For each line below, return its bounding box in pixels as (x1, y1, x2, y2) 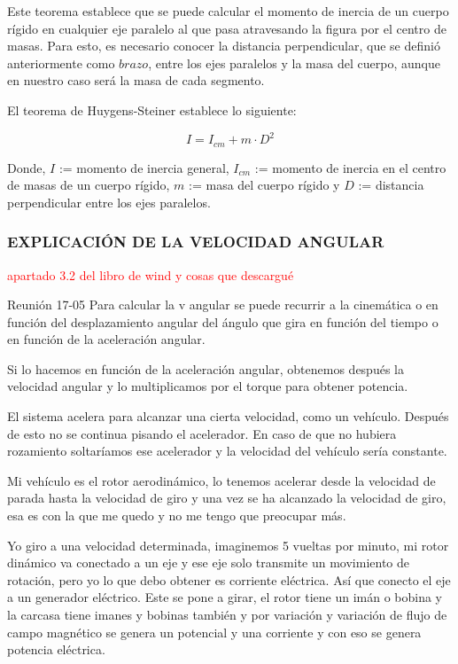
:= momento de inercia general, (58, 158, 229, 176)
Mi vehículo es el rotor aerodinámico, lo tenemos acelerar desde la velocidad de (7, 471, 436, 489)
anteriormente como (7, 53, 115, 72)
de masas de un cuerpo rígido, (7, 176, 170, 194)
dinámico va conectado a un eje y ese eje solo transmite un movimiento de (7, 553, 410, 572)
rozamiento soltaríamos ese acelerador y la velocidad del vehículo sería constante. (7, 441, 447, 460)
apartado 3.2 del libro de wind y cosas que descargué (7, 265, 294, 284)
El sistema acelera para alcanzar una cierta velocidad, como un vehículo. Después (7, 407, 449, 426)
